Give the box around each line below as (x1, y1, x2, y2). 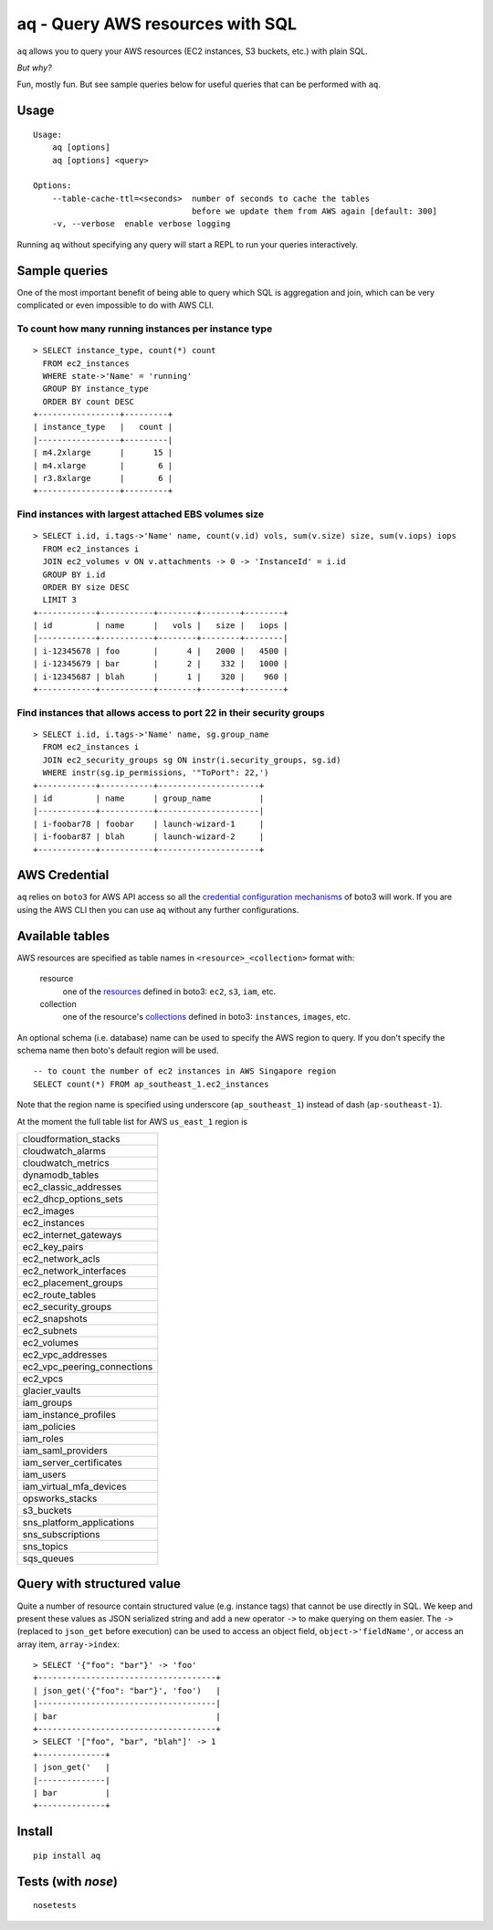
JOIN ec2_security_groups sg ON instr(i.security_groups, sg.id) (42, 754, 341, 765)
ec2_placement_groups (22, 1276, 123, 1289)
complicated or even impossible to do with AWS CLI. (16, 299, 215, 310)
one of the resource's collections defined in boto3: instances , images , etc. (62, 1012, 351, 1023)
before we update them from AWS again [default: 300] (192, 206, 438, 216)
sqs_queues (22, 1552, 75, 1565)
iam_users (22, 1468, 67, 1481)
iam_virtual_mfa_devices (22, 1480, 127, 1493)
